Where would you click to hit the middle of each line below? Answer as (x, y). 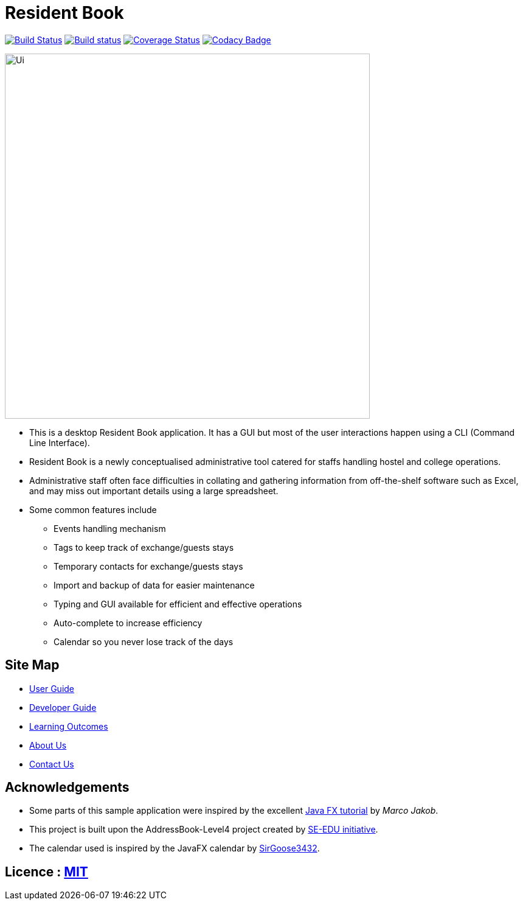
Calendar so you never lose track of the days (144, 641)
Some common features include (93, 509)
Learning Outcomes (69, 726)
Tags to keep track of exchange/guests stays (144, 547)
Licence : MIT (47, 872)
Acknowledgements (67, 788)
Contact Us (52, 764)
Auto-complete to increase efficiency (128, 623)
